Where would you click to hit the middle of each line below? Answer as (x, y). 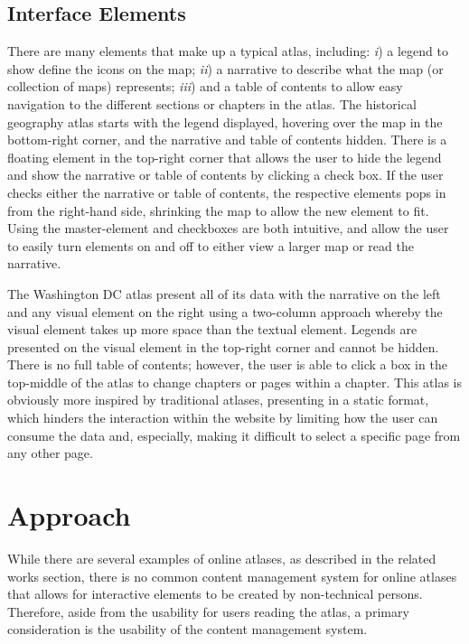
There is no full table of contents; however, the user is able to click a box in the (227, 364)
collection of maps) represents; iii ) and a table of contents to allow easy (205, 86)
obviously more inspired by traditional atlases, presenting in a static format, (218, 400)
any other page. (50, 453)
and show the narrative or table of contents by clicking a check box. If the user (225, 175)
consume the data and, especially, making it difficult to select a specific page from (234, 435)
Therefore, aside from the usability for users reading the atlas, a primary (208, 611)
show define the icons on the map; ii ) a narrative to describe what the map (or (225, 68)
